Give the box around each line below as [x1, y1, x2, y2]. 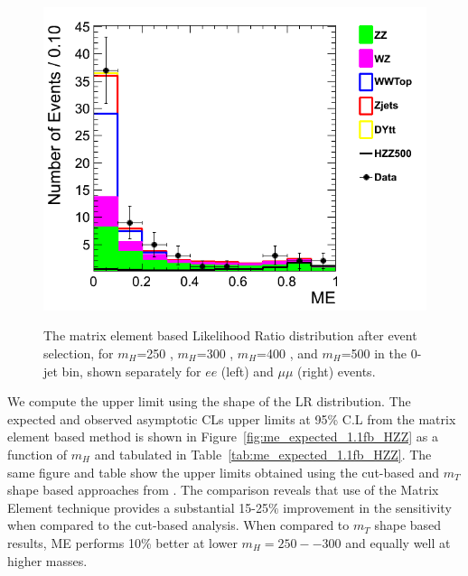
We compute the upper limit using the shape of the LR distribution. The [7, 392, 411, 411]
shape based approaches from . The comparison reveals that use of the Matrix [7, 480, 439, 499]
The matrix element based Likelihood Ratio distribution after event [43, 326, 417, 345]
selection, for [43, 343, 114, 362]
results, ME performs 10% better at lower [7, 533, 238, 552]
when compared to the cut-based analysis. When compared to [7, 516, 350, 534]
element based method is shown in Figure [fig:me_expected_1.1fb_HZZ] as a [7, 427, 438, 446]
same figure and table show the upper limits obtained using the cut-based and [7, 462, 440, 481]
